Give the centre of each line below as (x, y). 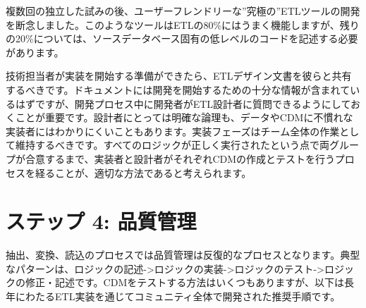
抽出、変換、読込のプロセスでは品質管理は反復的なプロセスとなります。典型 (183, 255)
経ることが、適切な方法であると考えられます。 (143, 172)
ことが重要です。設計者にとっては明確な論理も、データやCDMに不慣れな (184, 117)
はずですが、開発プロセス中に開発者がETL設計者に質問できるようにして (183, 103)
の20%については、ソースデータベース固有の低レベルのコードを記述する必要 (182, 38)
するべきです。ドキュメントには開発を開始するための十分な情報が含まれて (178, 89)
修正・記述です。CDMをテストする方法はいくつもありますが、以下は (184, 282)
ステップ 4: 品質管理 (101, 221)
